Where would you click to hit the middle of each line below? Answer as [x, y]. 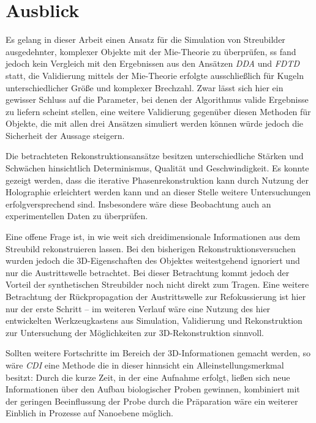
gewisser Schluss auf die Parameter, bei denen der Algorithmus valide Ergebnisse [157, 99]
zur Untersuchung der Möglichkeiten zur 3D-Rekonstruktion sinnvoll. [135, 332]
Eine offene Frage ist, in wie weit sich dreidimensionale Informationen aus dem [153, 237]
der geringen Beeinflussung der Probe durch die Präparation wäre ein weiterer [152, 401]
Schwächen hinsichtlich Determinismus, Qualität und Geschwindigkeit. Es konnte [157, 168]
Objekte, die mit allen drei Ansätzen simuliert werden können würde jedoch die [155, 123]
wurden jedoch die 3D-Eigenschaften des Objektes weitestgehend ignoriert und [153, 260]
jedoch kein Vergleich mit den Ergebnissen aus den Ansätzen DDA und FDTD [153, 63]
